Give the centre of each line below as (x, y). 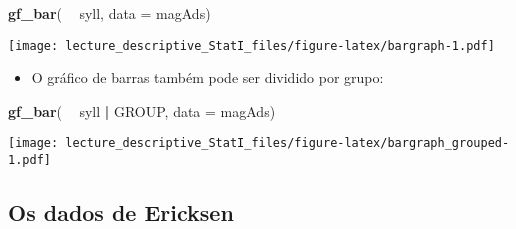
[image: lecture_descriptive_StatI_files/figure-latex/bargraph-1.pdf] (251, 45)
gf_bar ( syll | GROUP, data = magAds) (142, 110)
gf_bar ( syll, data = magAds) (109, 13)
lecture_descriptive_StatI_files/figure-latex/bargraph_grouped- (287, 143)
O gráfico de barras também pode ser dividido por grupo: (207, 77)
